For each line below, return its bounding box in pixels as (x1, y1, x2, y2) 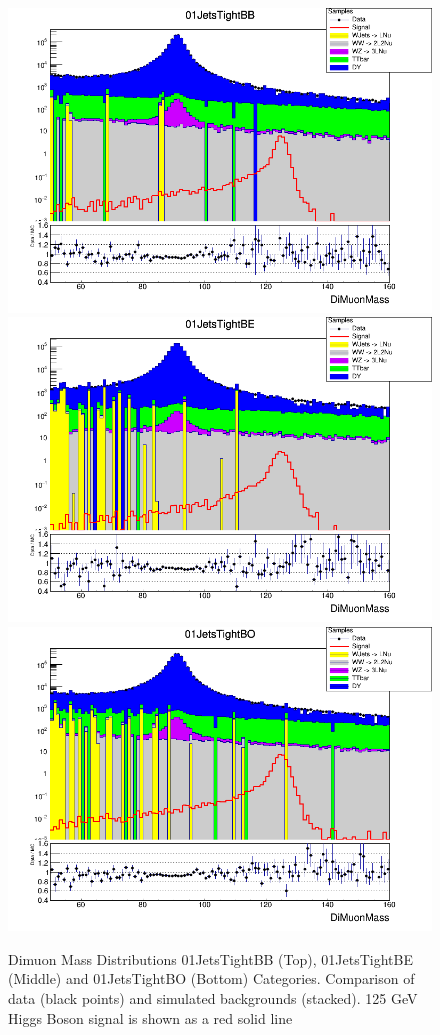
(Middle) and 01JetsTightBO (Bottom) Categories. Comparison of (8, 968, 415, 989)
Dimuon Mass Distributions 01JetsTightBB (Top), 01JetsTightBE (8, 948, 413, 969)
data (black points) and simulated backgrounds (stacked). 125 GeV (8, 987, 418, 1008)
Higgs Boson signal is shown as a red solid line (8, 1007, 293, 1028)
